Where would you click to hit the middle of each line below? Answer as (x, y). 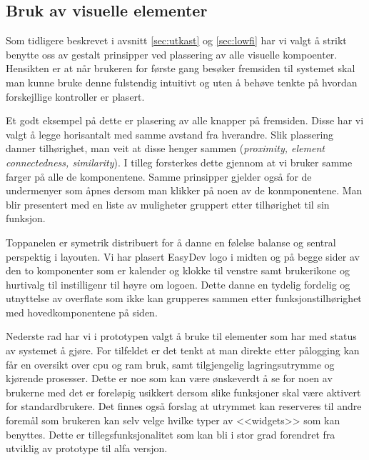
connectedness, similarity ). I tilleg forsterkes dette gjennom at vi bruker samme (179, 162)
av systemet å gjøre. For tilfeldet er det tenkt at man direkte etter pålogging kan (183, 350)
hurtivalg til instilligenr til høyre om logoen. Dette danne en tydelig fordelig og (178, 284)
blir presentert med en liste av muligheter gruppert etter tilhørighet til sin (168, 204)
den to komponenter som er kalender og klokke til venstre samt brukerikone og (178, 270)
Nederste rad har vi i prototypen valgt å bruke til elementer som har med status (181, 336)
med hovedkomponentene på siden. (82, 312)
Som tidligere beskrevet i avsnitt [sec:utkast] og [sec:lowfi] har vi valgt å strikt (176, 40)
